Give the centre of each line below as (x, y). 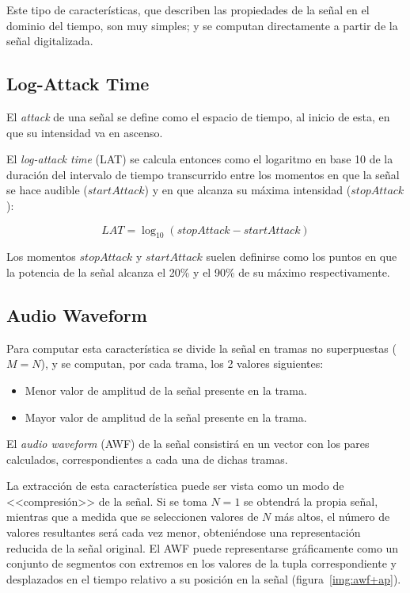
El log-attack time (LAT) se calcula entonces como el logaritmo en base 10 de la (200, 159)
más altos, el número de (332, 516)
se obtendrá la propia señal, (311, 501)
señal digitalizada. (50, 41)
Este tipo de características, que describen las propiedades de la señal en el (188, 10)
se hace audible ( (47, 190)
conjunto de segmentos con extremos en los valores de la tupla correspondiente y (201, 563)
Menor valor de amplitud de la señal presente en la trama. (166, 390)
